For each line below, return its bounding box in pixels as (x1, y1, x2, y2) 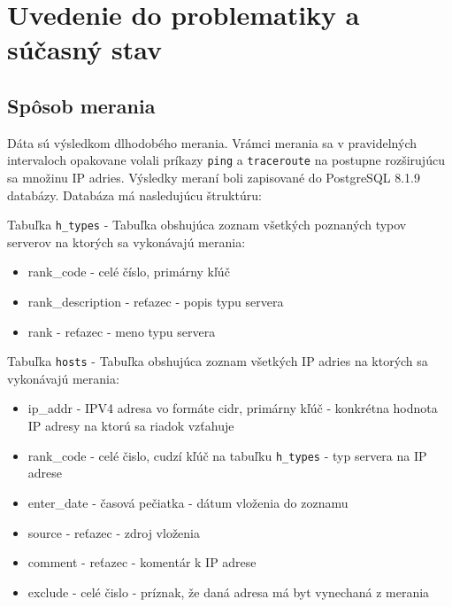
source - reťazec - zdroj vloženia (27, 523, 201, 541)
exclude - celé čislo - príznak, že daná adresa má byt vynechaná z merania (27, 582, 430, 601)
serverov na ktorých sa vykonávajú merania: (7, 232, 246, 251)
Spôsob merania (7, 91, 156, 119)
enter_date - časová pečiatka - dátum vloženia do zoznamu (27, 493, 349, 511)
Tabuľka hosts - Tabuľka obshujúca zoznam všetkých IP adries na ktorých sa (7, 352, 428, 370)
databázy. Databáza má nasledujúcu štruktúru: (7, 185, 262, 204)
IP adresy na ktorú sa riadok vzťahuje (27, 416, 234, 435)
